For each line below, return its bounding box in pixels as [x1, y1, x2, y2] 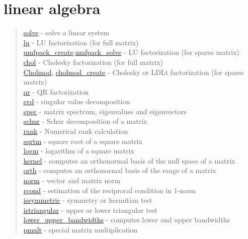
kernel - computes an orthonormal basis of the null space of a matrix [23, 155, 235, 166]
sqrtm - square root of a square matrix [23, 135, 142, 146]
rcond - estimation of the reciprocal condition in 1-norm [23, 185, 196, 195]
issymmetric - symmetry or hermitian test [23, 195, 152, 205]
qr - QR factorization [23, 86, 89, 97]
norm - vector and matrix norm [23, 175, 121, 186]
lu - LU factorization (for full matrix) [23, 37, 139, 47]
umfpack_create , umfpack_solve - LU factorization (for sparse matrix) [23, 47, 239, 57]
